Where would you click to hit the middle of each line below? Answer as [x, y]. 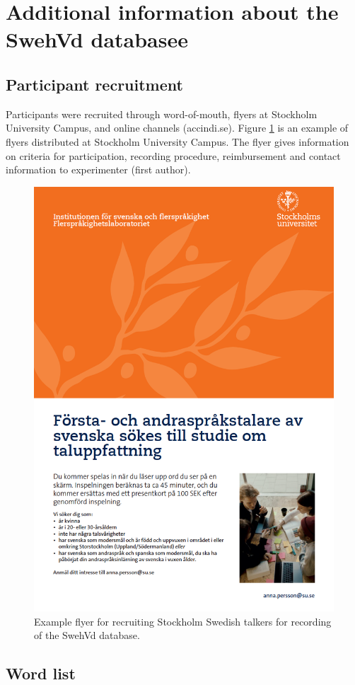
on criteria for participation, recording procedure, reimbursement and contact [173, 155]
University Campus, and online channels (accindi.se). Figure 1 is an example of [177, 128]
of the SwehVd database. [87, 635]
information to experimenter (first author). [98, 169]
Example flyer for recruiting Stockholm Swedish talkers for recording [183, 621]
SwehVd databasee [97, 39]
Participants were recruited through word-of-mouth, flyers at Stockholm [162, 114]
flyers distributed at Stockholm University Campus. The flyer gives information [177, 141]
